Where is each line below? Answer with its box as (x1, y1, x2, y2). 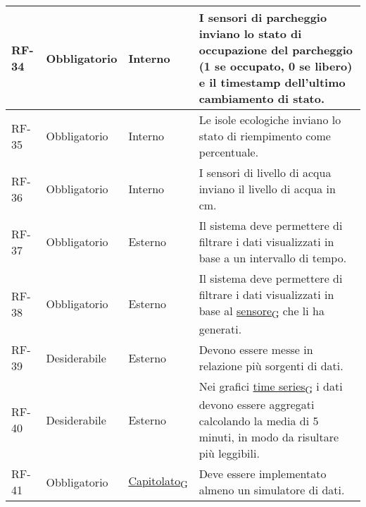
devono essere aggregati (198, 396, 315, 413)
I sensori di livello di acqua (198, 164, 332, 181)
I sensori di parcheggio (198, 9, 327, 25)
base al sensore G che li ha (198, 303, 324, 322)
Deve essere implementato (198, 465, 327, 482)
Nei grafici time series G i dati (198, 378, 343, 397)
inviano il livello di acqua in (198, 181, 336, 197)
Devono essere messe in (198, 341, 313, 358)
